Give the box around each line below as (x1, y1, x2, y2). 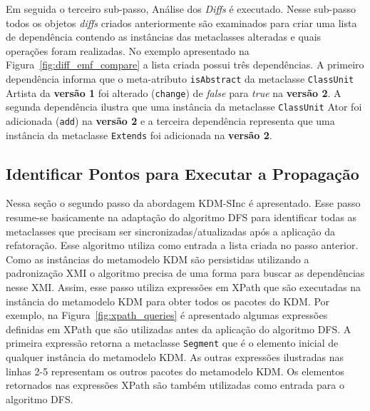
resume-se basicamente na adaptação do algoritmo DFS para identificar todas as (6, 210, 357, 225)
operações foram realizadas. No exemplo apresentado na (6, 43, 250, 58)
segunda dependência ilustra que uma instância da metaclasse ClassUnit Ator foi (6, 99, 362, 114)
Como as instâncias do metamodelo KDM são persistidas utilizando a (6, 251, 309, 266)
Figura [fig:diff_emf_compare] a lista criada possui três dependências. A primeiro (6, 57, 364, 72)
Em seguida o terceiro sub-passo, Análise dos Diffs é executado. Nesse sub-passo (6, 1, 356, 16)
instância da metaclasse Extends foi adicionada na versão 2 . (6, 127, 272, 142)
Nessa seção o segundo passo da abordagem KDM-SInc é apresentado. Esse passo (6, 196, 361, 210)
